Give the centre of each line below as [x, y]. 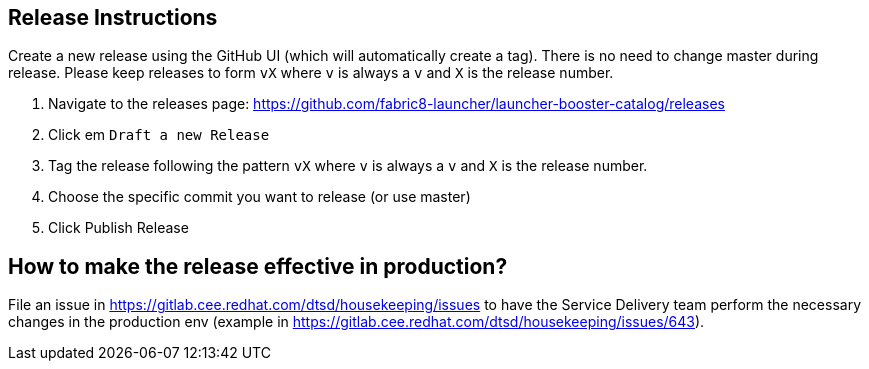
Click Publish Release [118, 228]
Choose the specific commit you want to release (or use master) [259, 197]
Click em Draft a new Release [159, 135]
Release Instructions [113, 17]
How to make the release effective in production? [258, 266]
